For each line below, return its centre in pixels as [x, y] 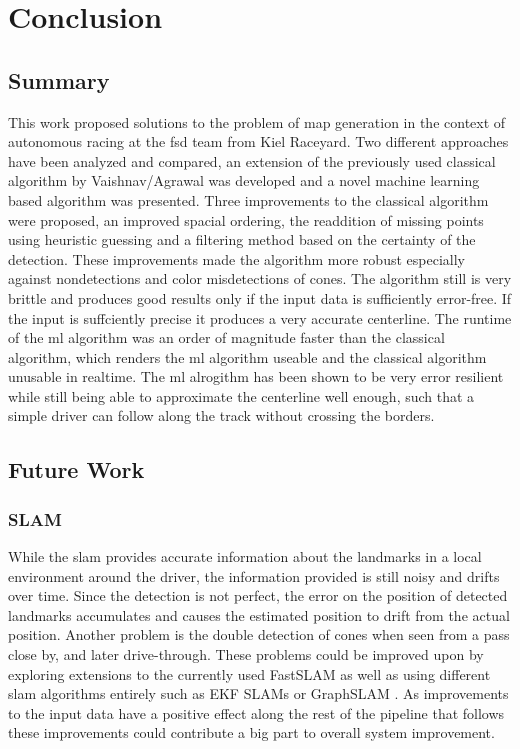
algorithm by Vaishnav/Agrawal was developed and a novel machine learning [244, 180]
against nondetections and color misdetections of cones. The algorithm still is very [260, 278]
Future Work [76, 469]
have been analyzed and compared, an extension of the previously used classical [252, 160]
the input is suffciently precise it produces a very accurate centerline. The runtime [260, 317]
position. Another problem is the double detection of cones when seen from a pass [259, 634]
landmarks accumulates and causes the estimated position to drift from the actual [259, 614]
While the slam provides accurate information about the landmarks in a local [245, 556]
